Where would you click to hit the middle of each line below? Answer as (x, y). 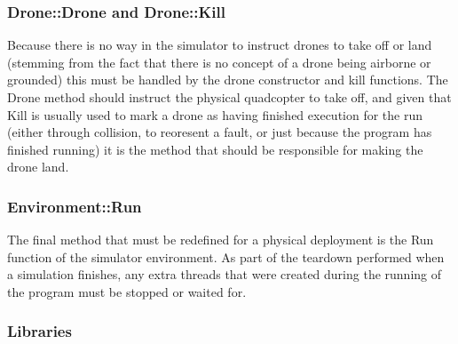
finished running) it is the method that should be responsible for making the (215, 149)
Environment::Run (75, 206)
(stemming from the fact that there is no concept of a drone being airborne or (219, 62)
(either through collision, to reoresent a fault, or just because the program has (220, 132)
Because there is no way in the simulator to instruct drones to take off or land (220, 45)
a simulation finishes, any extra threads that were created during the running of (225, 274)
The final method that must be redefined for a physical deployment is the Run (221, 240)
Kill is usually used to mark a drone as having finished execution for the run (215, 114)
